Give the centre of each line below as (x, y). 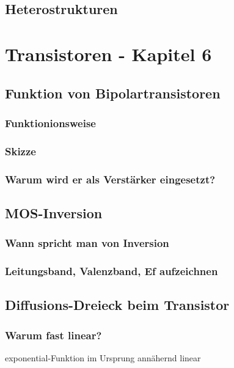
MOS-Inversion (54, 212)
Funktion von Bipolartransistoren (113, 93)
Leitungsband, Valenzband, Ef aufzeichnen (112, 271)
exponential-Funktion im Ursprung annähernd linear (103, 357)
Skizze (20, 151)
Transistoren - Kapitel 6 (108, 53)
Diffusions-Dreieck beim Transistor (117, 305)
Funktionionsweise (50, 123)
